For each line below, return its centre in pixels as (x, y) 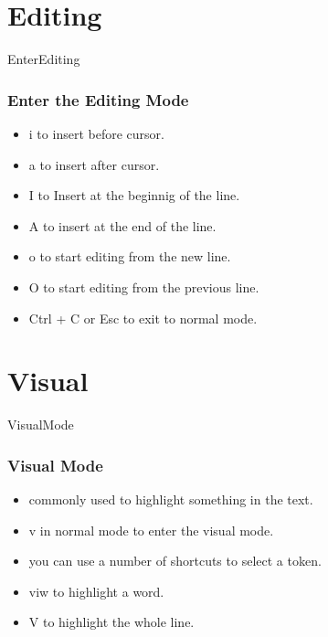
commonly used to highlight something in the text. (171, 499)
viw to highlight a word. (96, 591)
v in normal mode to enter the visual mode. (151, 530)
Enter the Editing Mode (98, 99)
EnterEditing (44, 59)
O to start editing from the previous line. (144, 287)
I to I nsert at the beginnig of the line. (134, 195)
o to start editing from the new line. (130, 256)
